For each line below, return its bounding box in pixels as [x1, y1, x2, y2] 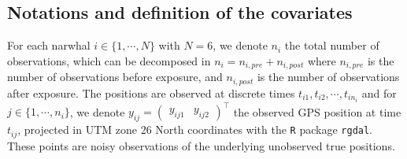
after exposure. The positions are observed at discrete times [7, 84, 295, 101]
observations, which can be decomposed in [7, 52, 211, 68]
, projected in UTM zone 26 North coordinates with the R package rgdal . [17, 121, 373, 138]
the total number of [284, 37, 379, 54]
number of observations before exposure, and [7, 68, 223, 85]
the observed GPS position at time [233, 103, 401, 120]
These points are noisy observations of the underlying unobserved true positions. [7, 137, 395, 153]
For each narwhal [7, 37, 91, 54]
